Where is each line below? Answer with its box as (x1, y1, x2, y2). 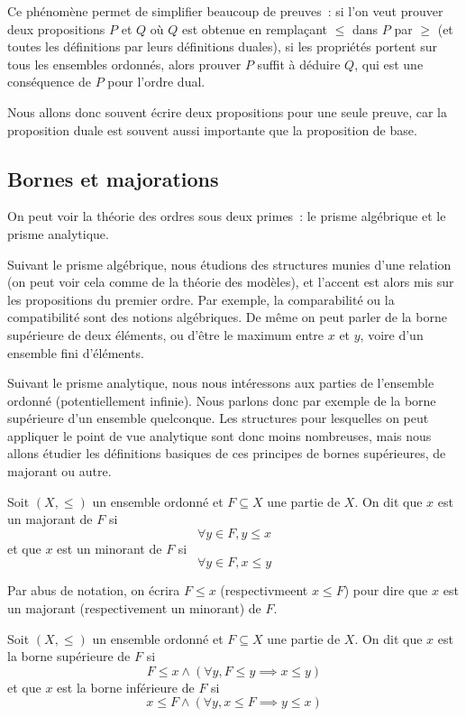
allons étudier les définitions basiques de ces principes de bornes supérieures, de (7, 444, 446, 463)
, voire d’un (360, 325, 424, 344)
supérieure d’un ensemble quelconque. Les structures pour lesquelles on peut (7, 409, 429, 427)
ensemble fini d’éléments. (7, 343, 144, 362)
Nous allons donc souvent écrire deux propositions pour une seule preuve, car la (7, 102, 447, 121)
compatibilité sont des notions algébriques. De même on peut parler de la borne (7, 308, 447, 326)
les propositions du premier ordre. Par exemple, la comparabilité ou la (7, 290, 395, 308)
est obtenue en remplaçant (181, 19, 328, 38)
